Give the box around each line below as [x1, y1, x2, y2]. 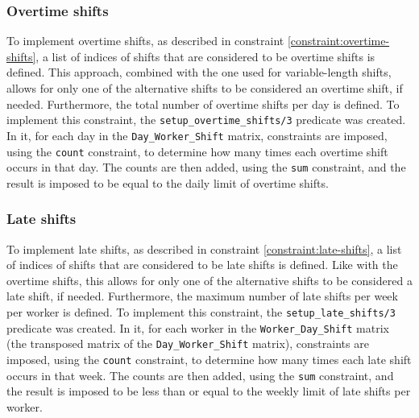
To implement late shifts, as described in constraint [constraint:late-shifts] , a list [6, 240, 402, 257]
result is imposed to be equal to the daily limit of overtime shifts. [6, 174, 329, 191]
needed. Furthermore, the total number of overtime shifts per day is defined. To [6, 95, 400, 112]
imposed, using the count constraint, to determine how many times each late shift [6, 350, 412, 367]
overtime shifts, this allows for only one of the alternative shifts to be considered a [6, 271, 413, 288]
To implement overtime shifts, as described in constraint [6, 32, 284, 49]
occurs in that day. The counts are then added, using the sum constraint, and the [6, 159, 406, 176]
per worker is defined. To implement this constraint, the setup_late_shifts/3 [6, 304, 396, 320]
